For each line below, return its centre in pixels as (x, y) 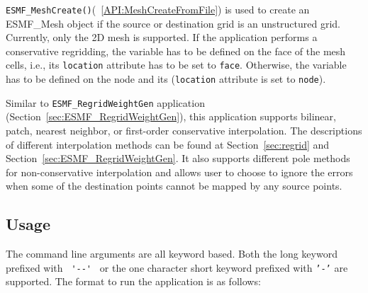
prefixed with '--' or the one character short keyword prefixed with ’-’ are (177, 267)
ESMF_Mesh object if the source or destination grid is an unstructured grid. (173, 23)
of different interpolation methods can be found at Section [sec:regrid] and (168, 144)
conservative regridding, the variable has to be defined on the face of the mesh (176, 51)
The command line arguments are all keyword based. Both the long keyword (172, 254)
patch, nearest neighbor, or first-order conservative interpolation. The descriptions (184, 130)
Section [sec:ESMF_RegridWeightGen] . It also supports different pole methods (178, 158)
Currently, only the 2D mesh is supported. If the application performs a (162, 37)
